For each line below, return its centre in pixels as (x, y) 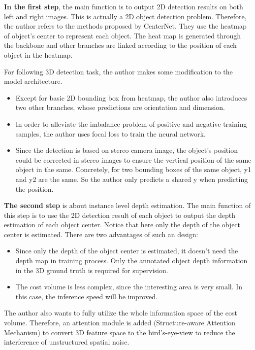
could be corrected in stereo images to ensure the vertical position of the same (133, 159)
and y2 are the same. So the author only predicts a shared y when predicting (132, 179)
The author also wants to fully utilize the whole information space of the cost (121, 313)
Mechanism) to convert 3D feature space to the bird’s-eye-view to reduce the (120, 332)
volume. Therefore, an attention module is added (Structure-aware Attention (120, 323)
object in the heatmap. (38, 54)
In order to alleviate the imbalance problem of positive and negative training (131, 123)
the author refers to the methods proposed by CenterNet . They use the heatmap (125, 26)
